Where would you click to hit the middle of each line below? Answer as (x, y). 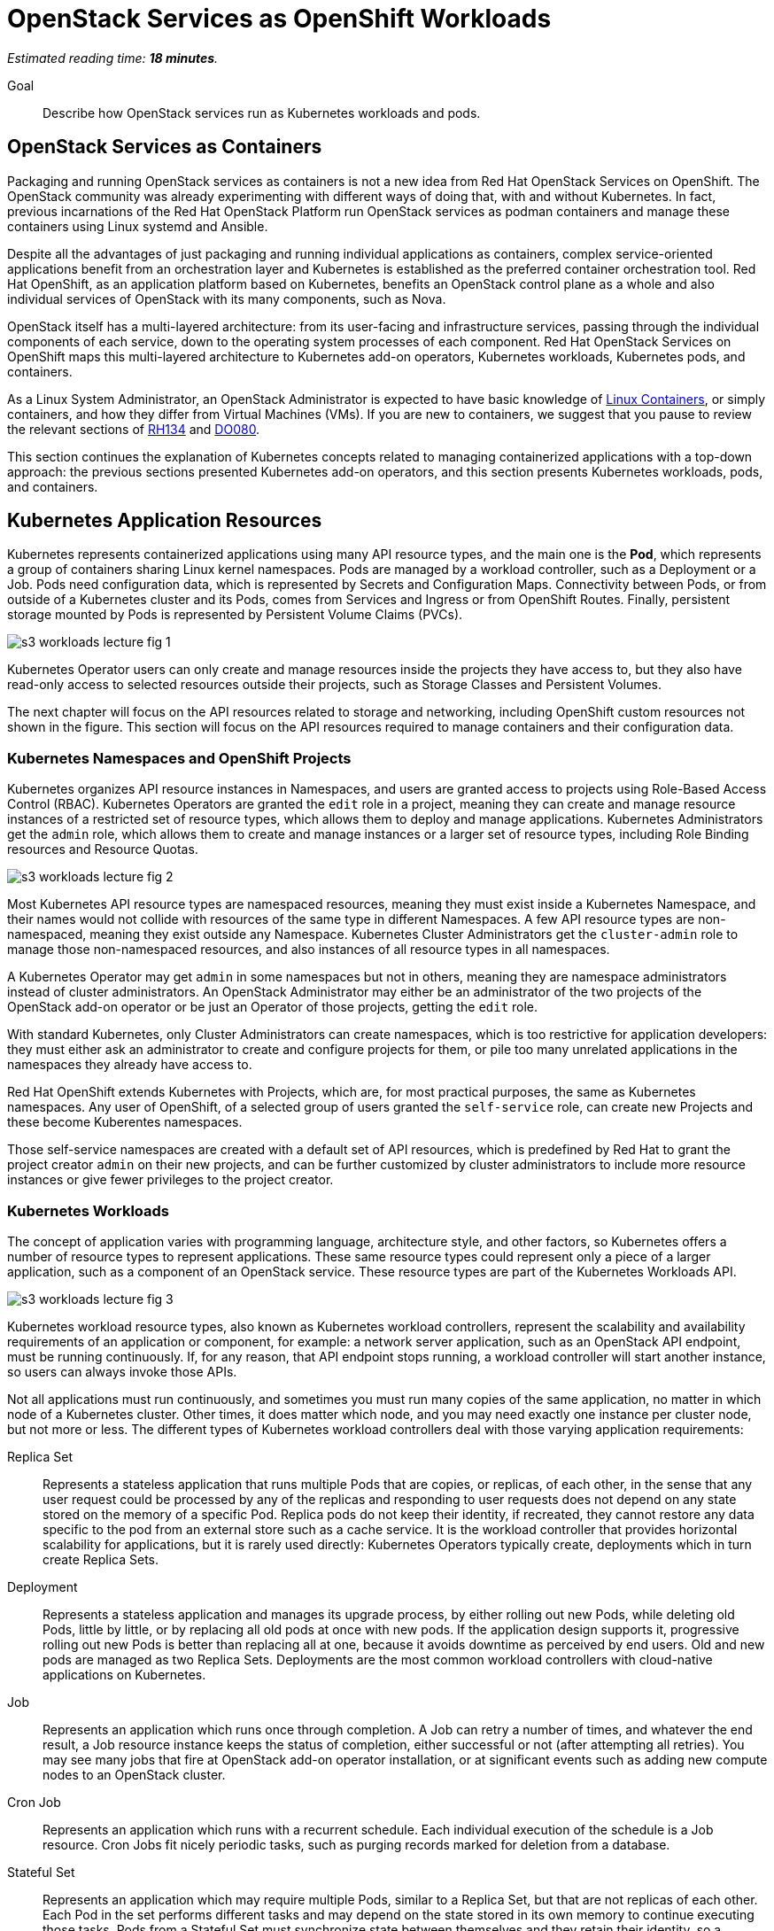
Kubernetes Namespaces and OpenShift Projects (179, 758)
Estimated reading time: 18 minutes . (113, 58)
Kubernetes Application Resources (165, 521)
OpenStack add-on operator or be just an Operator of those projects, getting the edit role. (273, 1007)
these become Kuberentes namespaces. (125, 1122)
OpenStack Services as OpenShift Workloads (279, 19)
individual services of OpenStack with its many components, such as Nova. (227, 299)
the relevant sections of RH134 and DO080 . (134, 429)
